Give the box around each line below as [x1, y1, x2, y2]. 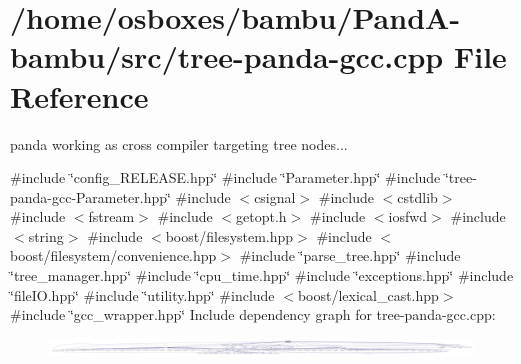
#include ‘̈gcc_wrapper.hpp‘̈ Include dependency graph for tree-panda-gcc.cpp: [10, 304, 496, 325]
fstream [88, 206, 135, 227]
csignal [254, 186, 296, 207]
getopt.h [236, 206, 287, 227]
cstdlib [397, 186, 438, 207]
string [28, 225, 64, 246]
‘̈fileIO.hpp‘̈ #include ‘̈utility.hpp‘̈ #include [10, 284, 275, 305]
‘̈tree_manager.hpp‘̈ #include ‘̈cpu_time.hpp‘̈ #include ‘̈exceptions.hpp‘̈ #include [10, 265, 514, 286]
